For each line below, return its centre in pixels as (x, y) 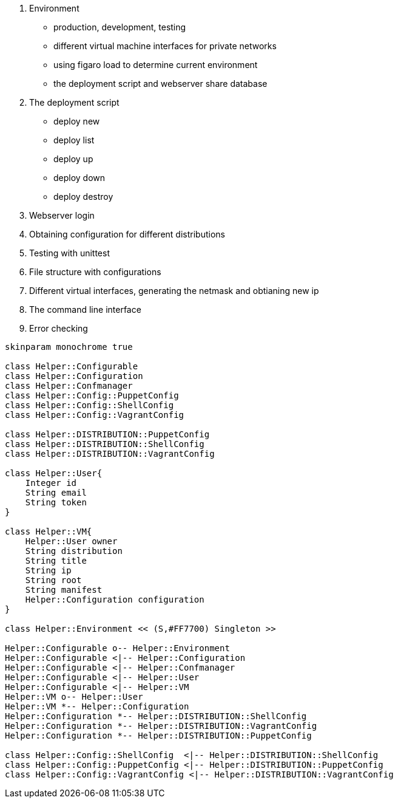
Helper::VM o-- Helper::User (74, 697)
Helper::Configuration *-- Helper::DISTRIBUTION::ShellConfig (156, 716)
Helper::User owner (71, 541)
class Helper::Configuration (74, 376)
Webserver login (62, 215)
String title (56, 561)
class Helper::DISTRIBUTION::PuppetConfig (107, 434)
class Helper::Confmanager (69, 386)
